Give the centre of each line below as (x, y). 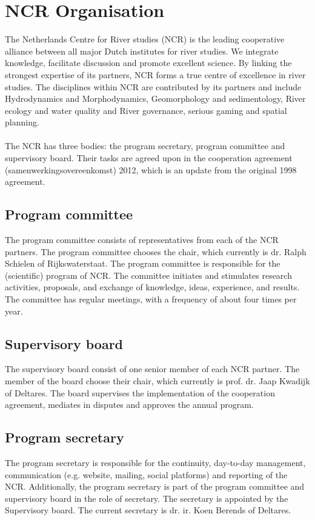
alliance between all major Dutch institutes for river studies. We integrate (142, 51)
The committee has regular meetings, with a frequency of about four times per (151, 299)
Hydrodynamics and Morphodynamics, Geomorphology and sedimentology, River (155, 98)
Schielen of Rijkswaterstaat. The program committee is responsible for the (143, 263)
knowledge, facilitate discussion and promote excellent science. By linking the (148, 63)
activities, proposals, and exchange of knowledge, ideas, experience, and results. (152, 287)
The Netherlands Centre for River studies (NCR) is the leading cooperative (145, 39)
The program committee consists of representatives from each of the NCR (142, 240)
